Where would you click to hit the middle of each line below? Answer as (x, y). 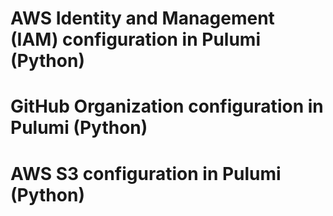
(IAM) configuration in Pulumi (135, 39)
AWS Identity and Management (142, 18)
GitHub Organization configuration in (167, 106)
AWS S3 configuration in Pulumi (146, 173)
